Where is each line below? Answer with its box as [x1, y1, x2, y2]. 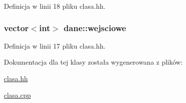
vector [4, 21, 29, 34]
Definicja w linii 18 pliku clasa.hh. [4, 1, 106, 11]
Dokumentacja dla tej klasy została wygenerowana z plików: [4, 57, 183, 67]
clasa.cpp [4, 89, 31, 100]
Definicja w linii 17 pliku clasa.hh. [4, 40, 106, 51]
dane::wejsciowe [63, 21, 126, 34]
